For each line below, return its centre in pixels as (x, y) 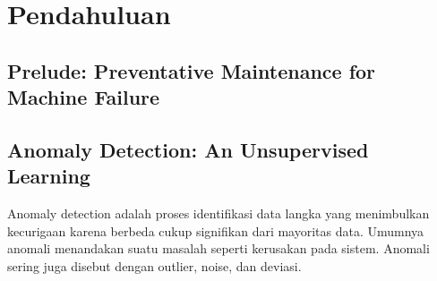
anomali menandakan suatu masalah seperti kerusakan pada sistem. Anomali (218, 248)
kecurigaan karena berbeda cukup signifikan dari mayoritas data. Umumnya (216, 230)
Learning (49, 176)
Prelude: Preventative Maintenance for (192, 70)
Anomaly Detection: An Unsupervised (188, 149)
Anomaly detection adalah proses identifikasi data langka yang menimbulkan (218, 213)
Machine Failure (84, 97)
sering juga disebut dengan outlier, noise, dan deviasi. (154, 265)
